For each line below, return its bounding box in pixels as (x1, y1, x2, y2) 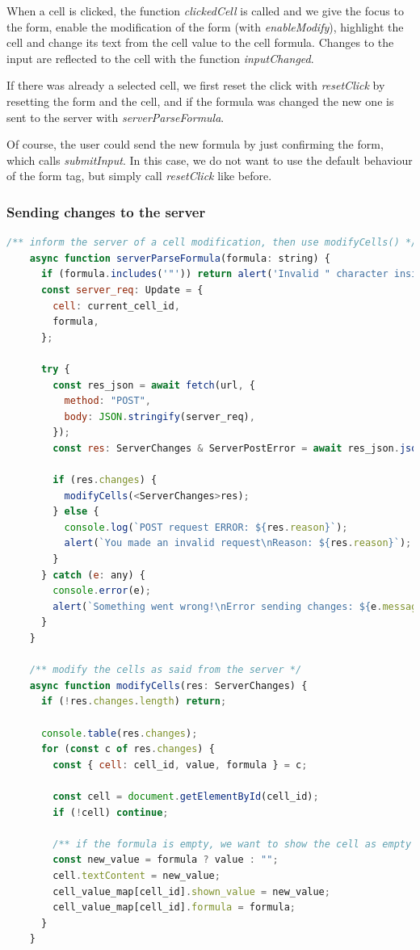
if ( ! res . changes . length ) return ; (40, 696, 227, 708)
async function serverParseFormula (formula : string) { (29, 252, 330, 264)
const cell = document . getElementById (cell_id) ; (52, 790, 319, 802)
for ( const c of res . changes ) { (40, 743, 215, 755)
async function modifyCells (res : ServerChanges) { (29, 679, 308, 691)
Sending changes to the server (6, 201, 206, 221)
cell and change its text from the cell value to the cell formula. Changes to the (6, 34, 394, 51)
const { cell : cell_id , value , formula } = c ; (52, 759, 308, 771)
